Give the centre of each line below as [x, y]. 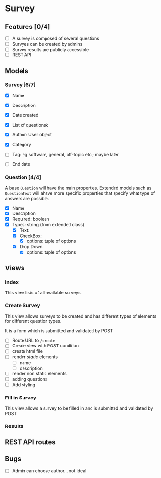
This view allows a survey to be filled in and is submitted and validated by [79, 408]
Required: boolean [31, 219]
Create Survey [23, 305]
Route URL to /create [34, 340]
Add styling [24, 385]
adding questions [30, 379]
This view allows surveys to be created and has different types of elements [81, 316]
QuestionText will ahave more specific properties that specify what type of [80, 193]
